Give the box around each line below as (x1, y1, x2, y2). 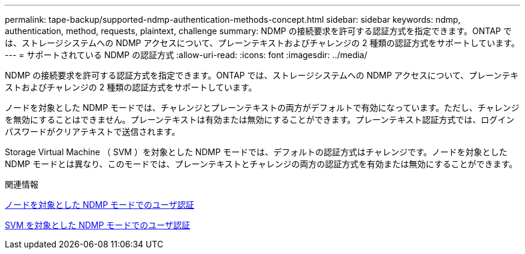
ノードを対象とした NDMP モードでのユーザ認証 (5, 199, 194, 210)
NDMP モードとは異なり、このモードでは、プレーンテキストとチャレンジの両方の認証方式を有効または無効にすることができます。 (5, 159, 518, 169)
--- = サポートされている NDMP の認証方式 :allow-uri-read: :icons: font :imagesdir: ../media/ (5, 50, 367, 60)
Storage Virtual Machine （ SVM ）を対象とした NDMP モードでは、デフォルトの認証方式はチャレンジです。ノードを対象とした (5, 147, 508, 157)
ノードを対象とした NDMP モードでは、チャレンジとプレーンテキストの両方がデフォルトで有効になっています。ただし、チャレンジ (5, 102, 520, 113)
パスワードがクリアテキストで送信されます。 (5, 126, 180, 137)
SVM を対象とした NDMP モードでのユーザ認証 (5, 220, 191, 230)
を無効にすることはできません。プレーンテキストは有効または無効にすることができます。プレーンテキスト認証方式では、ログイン (5, 114, 515, 125)
